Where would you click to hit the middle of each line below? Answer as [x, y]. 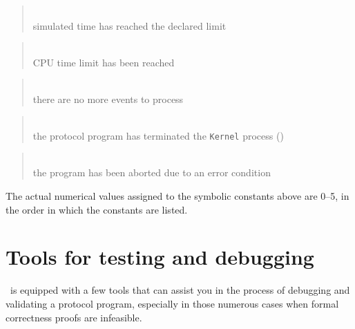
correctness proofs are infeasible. [74, 317]
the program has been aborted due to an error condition [152, 172]
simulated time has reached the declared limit [129, 25]
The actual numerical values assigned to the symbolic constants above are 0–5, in [177, 196]
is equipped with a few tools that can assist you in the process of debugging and [180, 290]
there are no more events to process [108, 98]
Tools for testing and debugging [160, 257]
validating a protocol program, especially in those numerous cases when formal [172, 303]
